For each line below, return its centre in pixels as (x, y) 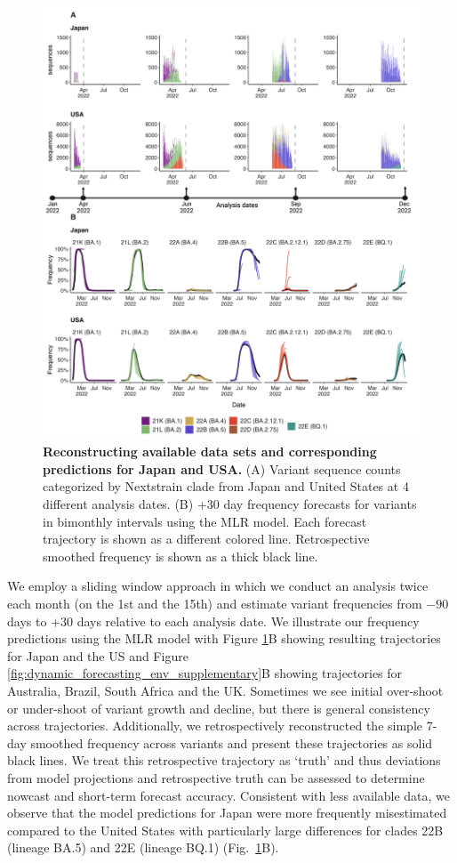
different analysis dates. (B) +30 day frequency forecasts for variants (230, 504)
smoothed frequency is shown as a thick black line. (180, 556)
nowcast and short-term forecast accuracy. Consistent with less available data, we (229, 795)
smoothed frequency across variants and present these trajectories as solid (232, 742)
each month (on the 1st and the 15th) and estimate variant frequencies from (215, 603)
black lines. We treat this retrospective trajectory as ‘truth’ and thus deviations (224, 760)
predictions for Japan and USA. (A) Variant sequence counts (222, 468)
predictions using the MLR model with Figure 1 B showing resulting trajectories (224, 638)
